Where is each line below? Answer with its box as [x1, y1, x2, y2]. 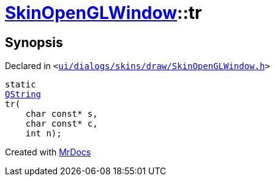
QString [5, 89, 42, 100]
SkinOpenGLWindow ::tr [5, 2, 202, 23]
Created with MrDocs [5, 147, 91, 158]
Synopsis [5, 34, 63, 50]
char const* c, [25, 119, 98, 129]
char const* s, [25, 109, 98, 119]
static [5, 79, 36, 90]
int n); [25, 128, 62, 139]
